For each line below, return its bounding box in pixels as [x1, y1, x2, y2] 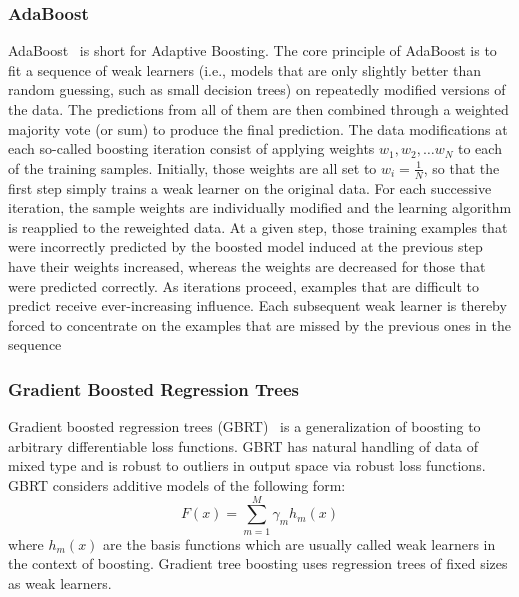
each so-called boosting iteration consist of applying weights [8, 138, 375, 159]
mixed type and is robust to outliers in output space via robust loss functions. [8, 455, 486, 476]
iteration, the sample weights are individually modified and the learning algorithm [8, 197, 512, 218]
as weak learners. [8, 572, 112, 593]
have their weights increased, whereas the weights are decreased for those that [8, 255, 486, 276]
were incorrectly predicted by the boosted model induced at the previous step [8, 236, 483, 257]
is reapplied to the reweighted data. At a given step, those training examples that [8, 216, 508, 237]
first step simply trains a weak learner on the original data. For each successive [8, 177, 492, 198]
